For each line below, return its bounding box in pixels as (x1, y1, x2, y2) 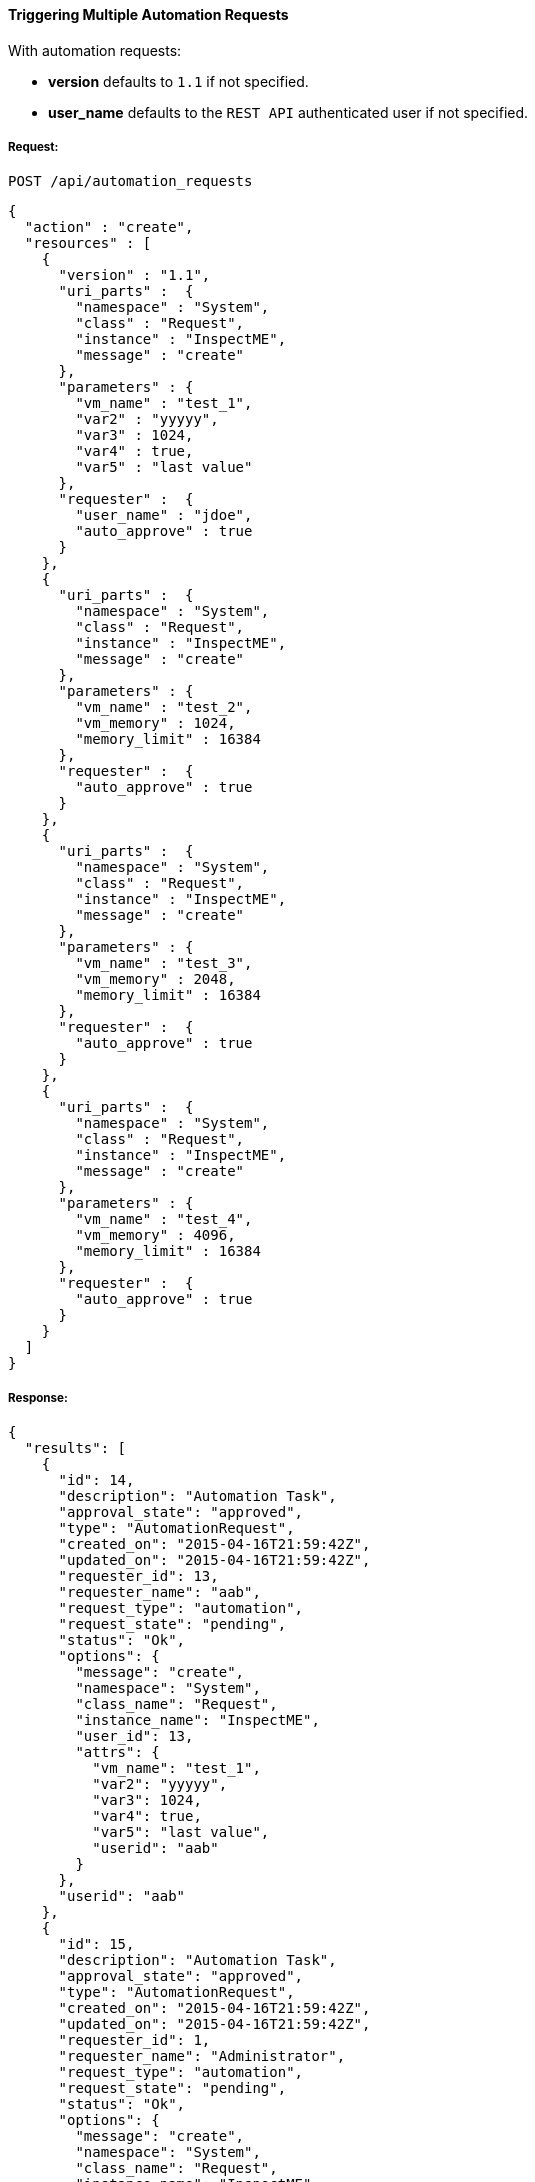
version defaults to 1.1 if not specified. (48, 72, 309, 90)
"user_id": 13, (75, 1728, 194, 1745)
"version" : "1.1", (58, 267, 211, 284)
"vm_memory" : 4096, (75, 1227, 236, 1244)
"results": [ (24, 1440, 127, 1457)
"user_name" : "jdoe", (75, 507, 253, 524)
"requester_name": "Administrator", (58, 2048, 346, 2065)
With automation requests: (8, 41, 182, 59)
